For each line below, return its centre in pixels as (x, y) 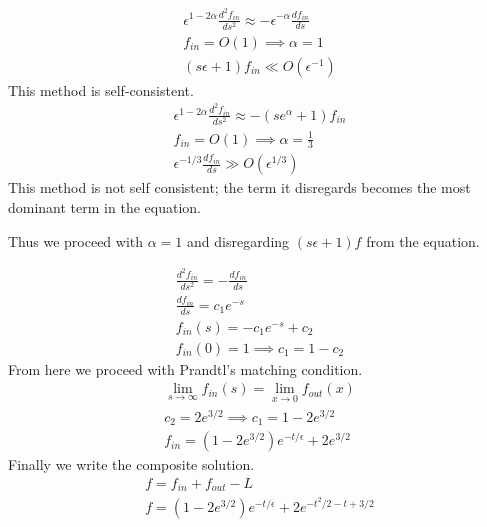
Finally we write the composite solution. (131, 464)
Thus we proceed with (76, 240)
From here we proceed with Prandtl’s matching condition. (185, 368)
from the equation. (423, 240)
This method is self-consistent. (101, 89)
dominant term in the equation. (104, 207)
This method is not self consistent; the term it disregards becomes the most (239, 187)
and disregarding (238, 240)
